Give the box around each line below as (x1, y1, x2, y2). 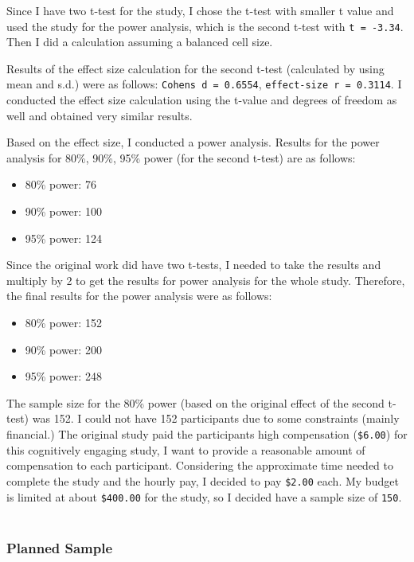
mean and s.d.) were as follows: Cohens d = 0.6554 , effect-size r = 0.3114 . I (6, 76, 402, 92)
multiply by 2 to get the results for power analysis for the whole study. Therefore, (6, 271, 405, 288)
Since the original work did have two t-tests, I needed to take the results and (6, 256, 381, 273)
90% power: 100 (25, 203, 102, 220)
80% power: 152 (25, 314, 102, 331)
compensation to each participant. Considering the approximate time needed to (6, 457, 393, 474)
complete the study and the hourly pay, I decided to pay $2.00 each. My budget (6, 472, 399, 489)
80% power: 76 (25, 176, 96, 193)
